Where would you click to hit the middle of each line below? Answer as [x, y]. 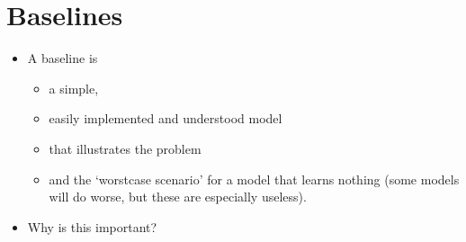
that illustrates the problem [125, 148]
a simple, [74, 88]
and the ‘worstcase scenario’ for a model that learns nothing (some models [254, 179]
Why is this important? [92, 226]
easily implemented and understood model [166, 118]
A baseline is [63, 58]
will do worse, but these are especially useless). [178, 197]
